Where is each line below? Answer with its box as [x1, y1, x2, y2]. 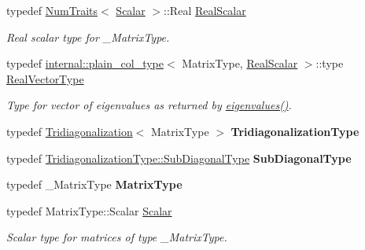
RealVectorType [6, 70, 84, 86]
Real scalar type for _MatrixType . [6, 28, 170, 45]
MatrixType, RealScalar [182, 55, 298, 72]
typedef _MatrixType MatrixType [6, 176, 182, 193]
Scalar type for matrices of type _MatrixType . [6, 229, 227, 245]
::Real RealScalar [164, 2, 246, 18]
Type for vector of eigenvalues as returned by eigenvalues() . [6, 97, 292, 113]
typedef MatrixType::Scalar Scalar [6, 202, 172, 219]
